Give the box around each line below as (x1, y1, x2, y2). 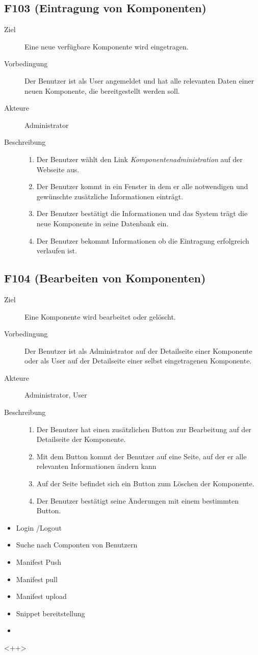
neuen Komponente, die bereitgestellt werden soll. (24, 85, 180, 96)
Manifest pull (16, 573, 58, 584)
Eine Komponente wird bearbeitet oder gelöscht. (24, 311, 176, 322)
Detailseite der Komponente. (36, 434, 126, 444)
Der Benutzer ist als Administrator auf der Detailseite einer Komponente (24, 345, 252, 356)
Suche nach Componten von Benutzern (16, 539, 138, 550)
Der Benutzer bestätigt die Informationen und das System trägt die (36, 208, 248, 219)
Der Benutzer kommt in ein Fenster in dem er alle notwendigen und (36, 181, 248, 192)
